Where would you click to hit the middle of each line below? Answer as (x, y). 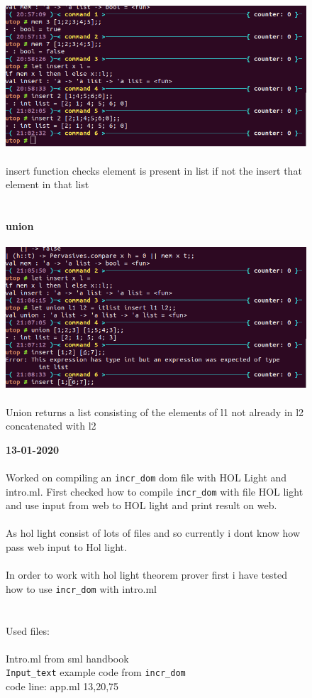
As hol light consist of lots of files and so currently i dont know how (153, 533)
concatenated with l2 (51, 426)
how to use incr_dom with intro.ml (81, 588)
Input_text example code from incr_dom (96, 672)
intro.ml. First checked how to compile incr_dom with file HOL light (155, 491)
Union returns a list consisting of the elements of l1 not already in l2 (155, 411)
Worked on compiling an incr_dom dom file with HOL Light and (146, 477)
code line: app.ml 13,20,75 (62, 686)
